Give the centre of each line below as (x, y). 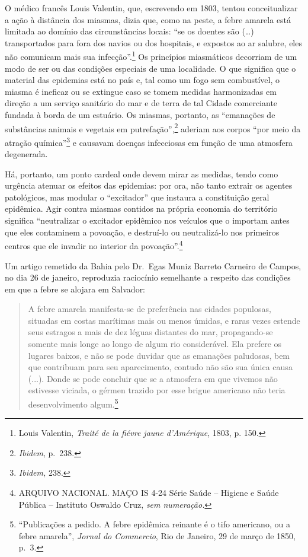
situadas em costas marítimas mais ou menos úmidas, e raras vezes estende (164, 320)
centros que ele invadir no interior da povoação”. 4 (94, 245)
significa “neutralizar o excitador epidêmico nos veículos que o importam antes (147, 220)
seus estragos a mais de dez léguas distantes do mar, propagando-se (150, 332)
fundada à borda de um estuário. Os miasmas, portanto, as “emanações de (140, 114)
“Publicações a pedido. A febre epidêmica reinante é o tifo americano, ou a (154, 524)
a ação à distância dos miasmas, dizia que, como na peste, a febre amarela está (148, 19)
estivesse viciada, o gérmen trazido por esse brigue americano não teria (157, 390)
